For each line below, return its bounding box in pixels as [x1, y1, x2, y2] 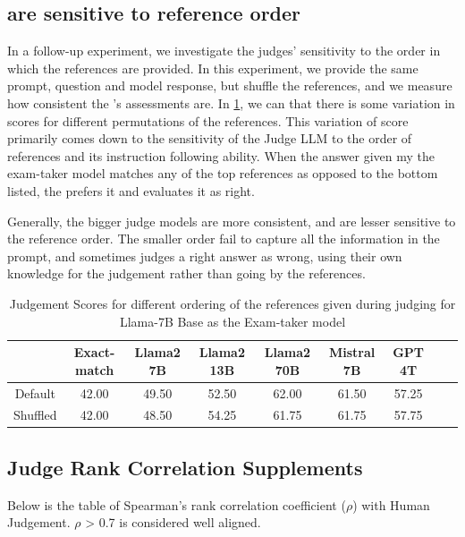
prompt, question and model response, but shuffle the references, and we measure [7, 76, 452, 95]
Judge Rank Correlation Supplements [7, 453, 363, 481]
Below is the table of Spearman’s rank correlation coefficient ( [7, 495, 346, 514]
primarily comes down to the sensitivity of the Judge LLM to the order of [7, 129, 412, 148]
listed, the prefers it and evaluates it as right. [7, 181, 255, 200]
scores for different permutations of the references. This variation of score [7, 111, 409, 130]
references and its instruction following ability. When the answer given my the [7, 146, 435, 165]
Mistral [328, 343, 376, 362]
